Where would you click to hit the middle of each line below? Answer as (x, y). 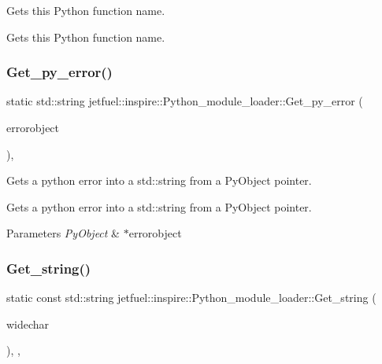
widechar (28, 324)
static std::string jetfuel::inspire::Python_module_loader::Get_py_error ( (185, 101)
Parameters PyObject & (63, 233)
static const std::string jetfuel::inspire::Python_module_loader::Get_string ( (191, 298)
